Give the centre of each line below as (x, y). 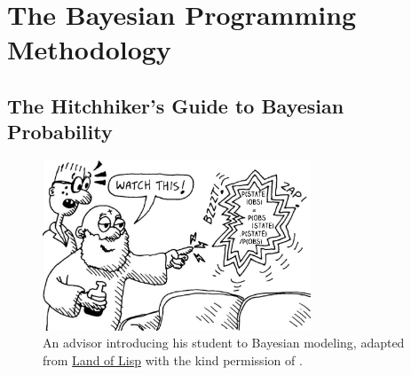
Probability (60, 132)
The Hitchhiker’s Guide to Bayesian (176, 105)
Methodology (89, 49)
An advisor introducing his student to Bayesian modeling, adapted (224, 343)
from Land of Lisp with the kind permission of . (173, 359)
